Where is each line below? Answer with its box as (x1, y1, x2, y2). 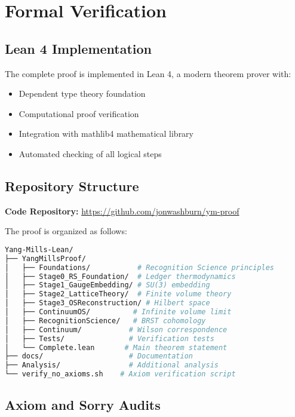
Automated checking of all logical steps (19, 147, 162, 160)
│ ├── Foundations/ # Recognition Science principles (5, 263, 275, 272)
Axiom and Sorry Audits (5, 395, 161, 414)
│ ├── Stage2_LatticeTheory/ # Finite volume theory (5, 290, 232, 299)
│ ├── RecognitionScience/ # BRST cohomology (5, 316, 206, 325)
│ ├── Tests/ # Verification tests (5, 334, 214, 343)
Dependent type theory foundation (19, 87, 146, 100)
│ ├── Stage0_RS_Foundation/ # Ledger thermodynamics (5, 272, 236, 281)
